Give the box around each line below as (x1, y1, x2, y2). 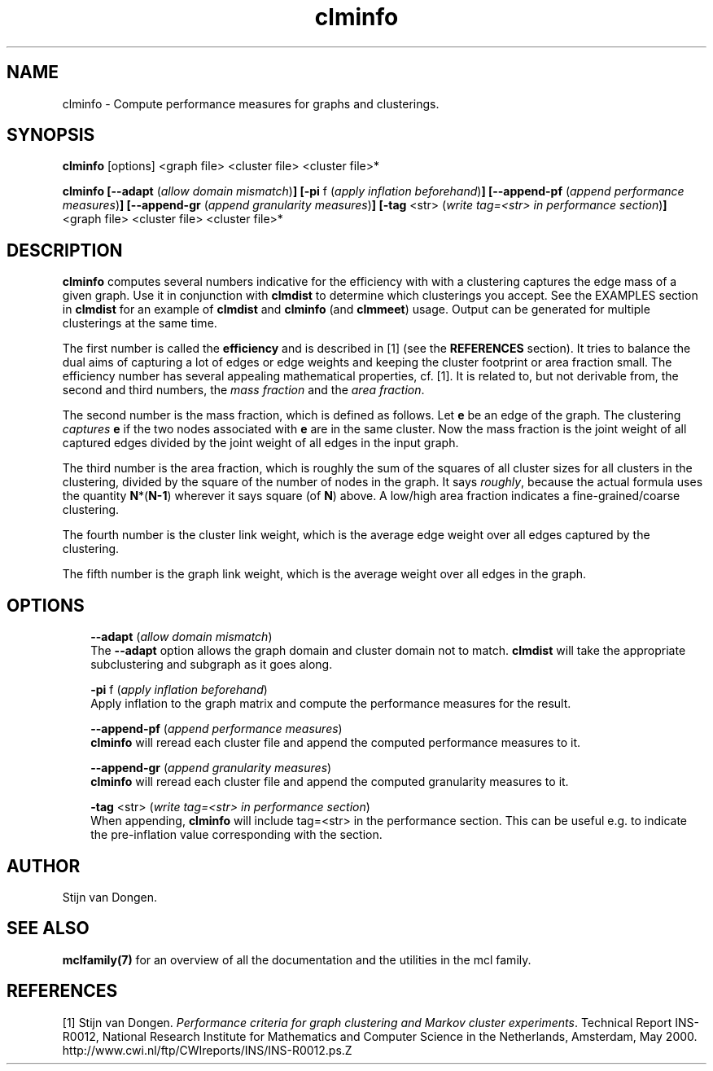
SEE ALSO (7, 918, 90, 939)
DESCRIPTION (7, 239, 123, 261)
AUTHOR (7, 855, 81, 876)
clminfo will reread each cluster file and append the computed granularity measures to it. (90, 775, 569, 789)
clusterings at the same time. (62, 316, 217, 331)
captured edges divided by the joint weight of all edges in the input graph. (62, 436, 459, 450)
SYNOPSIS (7, 125, 95, 146)
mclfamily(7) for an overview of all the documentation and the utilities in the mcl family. (62, 952, 531, 967)
